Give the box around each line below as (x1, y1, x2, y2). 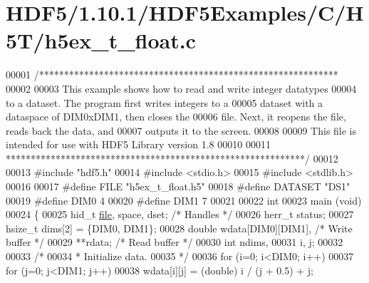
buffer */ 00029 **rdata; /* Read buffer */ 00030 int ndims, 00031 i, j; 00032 (6, 235, 343, 249)
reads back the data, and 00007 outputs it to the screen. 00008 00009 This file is (6, 123, 357, 138)
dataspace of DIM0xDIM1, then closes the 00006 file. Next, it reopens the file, (6, 109, 346, 124)
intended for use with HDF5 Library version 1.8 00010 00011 (6, 137, 271, 152)
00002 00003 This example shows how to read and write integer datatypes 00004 (6, 81, 357, 96)
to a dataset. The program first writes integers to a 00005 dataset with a (6, 95, 323, 110)
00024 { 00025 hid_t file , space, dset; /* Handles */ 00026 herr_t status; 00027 (6, 207, 354, 222)
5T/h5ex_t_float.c (6, 26, 196, 55)
